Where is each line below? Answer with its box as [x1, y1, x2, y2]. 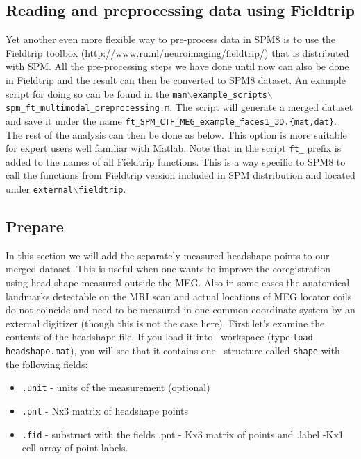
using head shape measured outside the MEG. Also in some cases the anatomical [6, 275, 350, 290]
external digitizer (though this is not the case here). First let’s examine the [6, 315, 325, 330]
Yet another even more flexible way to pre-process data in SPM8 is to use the [6, 32, 336, 46]
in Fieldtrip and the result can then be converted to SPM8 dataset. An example [6, 72, 346, 87]
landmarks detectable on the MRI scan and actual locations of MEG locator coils [6, 288, 352, 303]
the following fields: [6, 356, 88, 371]
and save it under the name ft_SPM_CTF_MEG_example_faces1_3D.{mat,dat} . [6, 113, 337, 128]
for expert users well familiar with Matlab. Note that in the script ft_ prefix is [6, 141, 342, 155]
